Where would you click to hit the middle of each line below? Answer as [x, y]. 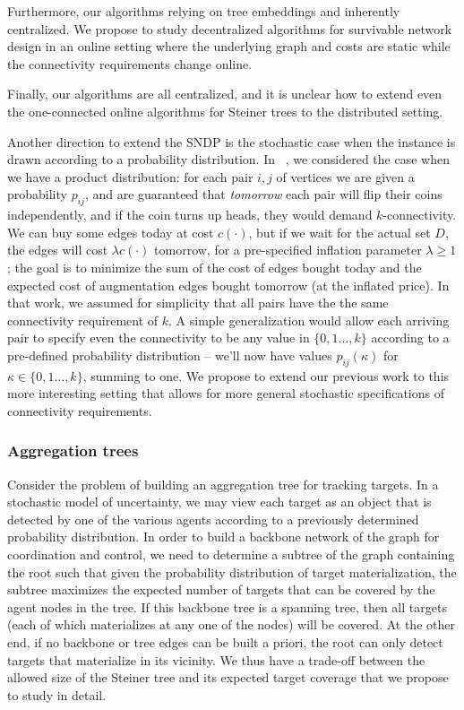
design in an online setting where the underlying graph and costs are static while [229, 46]
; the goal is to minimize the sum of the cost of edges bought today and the [215, 267]
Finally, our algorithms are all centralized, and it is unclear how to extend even [225, 94]
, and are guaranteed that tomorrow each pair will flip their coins [263, 194]
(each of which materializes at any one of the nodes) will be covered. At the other [231, 624]
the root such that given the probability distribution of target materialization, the [232, 571]
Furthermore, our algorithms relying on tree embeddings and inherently [204, 11]
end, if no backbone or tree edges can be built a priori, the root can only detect [225, 642]
